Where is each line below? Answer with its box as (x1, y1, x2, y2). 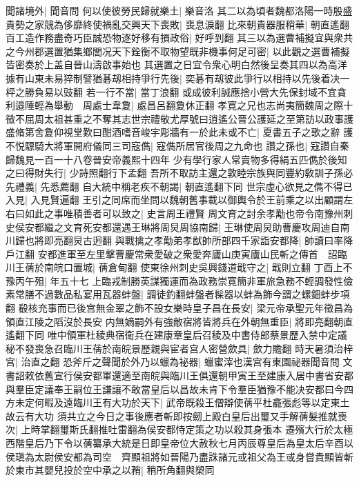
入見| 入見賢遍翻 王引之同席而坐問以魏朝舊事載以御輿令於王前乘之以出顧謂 (6, 192, 344, 207)
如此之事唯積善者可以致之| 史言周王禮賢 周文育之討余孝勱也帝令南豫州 (24, 205, 344, 220)
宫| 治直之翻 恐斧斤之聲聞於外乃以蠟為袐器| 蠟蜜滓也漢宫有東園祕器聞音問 (6, 354, 340, 369)
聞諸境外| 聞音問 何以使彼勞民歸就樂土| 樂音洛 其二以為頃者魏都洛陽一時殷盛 (6, 3, 353, 17)
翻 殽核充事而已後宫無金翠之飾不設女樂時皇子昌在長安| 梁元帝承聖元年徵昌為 (6, 301, 353, 315)
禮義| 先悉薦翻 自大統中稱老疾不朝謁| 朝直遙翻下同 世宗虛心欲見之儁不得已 (14, 179, 353, 193)
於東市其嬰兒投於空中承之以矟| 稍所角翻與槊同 (6, 463, 215, 477)
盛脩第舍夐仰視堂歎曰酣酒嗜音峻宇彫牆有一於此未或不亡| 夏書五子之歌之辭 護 (6, 125, 353, 139)
